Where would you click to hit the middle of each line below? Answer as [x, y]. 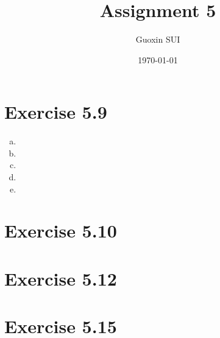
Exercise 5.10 [61, 231]
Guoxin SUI [158, 39]
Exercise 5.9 [56, 112]
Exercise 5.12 [61, 278]
